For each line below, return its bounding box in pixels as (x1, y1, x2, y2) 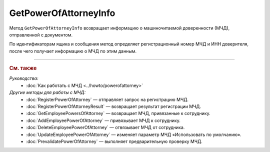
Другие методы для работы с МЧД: (9, 89, 86, 95)
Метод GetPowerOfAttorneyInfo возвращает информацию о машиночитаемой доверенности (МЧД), (9, 25, 230, 31)
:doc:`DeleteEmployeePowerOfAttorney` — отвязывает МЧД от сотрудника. (26, 124, 185, 130)
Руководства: (9, 75, 38, 81)
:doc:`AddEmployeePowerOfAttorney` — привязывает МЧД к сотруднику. (26, 117, 181, 123)
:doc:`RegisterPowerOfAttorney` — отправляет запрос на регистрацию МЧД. (26, 96, 188, 102)
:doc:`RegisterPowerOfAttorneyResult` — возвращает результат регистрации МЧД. (26, 103, 201, 109)
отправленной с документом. (9, 31, 72, 37)
